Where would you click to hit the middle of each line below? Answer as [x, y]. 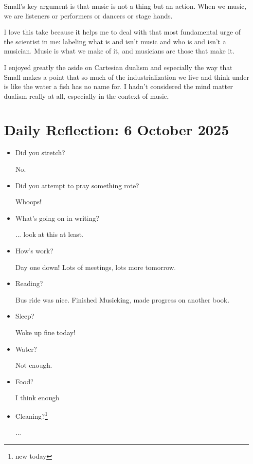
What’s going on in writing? [57, 218]
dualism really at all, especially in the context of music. [86, 96]
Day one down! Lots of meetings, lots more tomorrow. [96, 267]
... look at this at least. [49, 234]
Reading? [29, 283]
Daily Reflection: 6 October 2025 [117, 129]
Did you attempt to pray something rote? [77, 185]
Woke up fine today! [45, 332]
